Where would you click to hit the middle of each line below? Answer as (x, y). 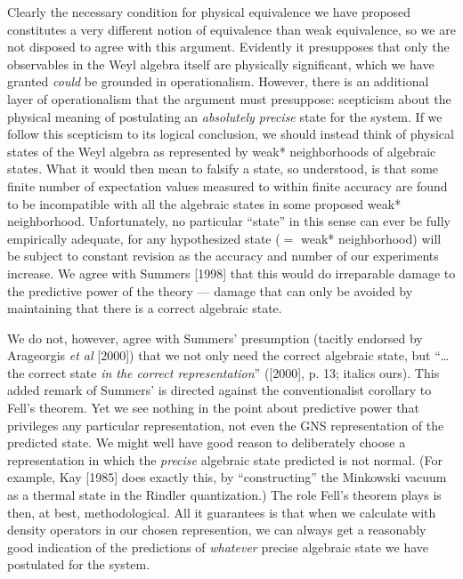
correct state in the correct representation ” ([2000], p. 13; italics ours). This (234, 372)
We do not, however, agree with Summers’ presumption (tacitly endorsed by (215, 338)
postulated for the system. (79, 564)
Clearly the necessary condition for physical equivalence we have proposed (209, 12)
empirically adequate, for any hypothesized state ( (144, 238)
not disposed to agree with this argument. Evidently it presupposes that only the (228, 47)
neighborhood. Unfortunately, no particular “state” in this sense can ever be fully (229, 221)
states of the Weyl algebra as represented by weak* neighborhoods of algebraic (222, 151)
